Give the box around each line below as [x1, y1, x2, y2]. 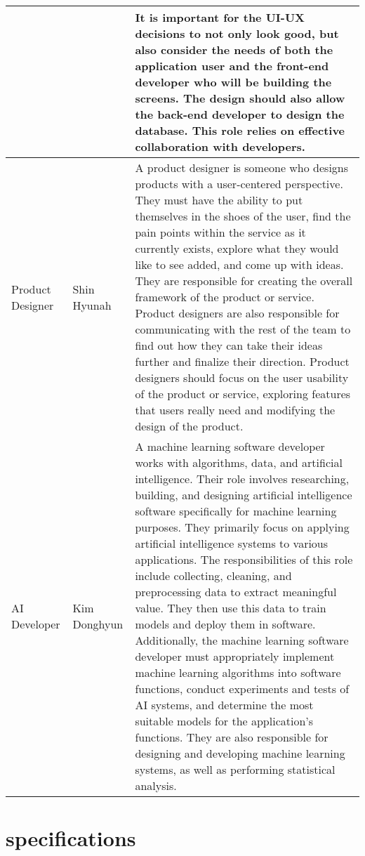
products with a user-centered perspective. [135, 176, 343, 192]
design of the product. [135, 418, 244, 434]
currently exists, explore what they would [135, 240, 339, 256]
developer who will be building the [135, 74, 332, 90]
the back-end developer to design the [135, 106, 345, 122]
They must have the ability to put [135, 192, 303, 208]
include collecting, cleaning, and [135, 567, 292, 584]
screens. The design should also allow [135, 90, 345, 106]
